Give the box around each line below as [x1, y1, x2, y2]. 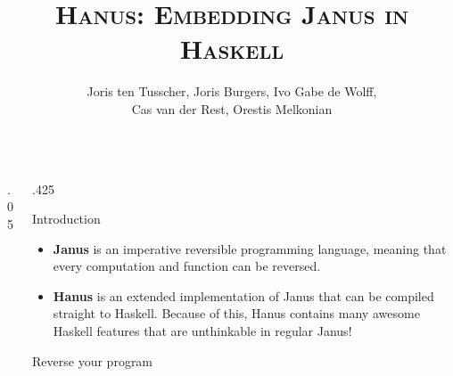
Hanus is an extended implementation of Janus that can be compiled [53, 286, 434, 305]
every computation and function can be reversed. [53, 257, 321, 275]
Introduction [32, 209, 101, 228]
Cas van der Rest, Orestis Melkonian [131, 99, 333, 118]
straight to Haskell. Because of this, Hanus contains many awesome [53, 304, 420, 323]
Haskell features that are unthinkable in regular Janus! [53, 322, 352, 340]
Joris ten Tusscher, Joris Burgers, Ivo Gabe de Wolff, [86, 82, 377, 101]
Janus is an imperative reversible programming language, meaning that [53, 239, 447, 257]
